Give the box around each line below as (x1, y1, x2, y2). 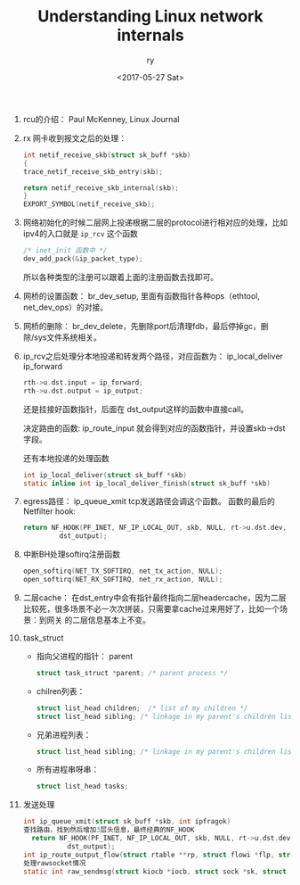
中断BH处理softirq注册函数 (22, 549, 121, 559)
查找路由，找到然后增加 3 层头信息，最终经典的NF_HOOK (22, 825, 195, 835)
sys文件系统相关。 (33, 332, 101, 343)
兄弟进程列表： (36, 729, 92, 740)
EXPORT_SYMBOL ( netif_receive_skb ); (22, 200, 156, 209)
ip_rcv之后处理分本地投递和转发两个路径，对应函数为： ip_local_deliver (22, 351, 284, 361)
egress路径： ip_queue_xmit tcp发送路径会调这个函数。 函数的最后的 (22, 496, 275, 507)
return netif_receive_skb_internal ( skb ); (22, 183, 180, 193)
